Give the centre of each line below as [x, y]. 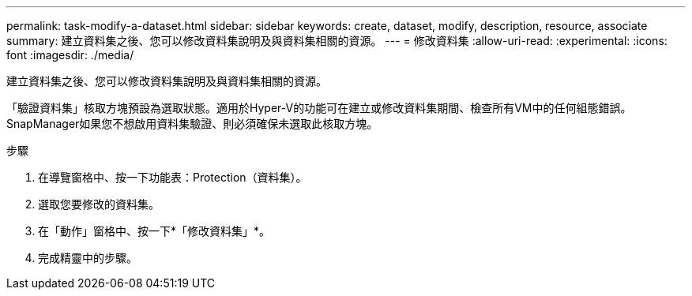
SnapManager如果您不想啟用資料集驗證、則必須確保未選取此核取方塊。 [192, 124]
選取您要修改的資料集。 [99, 204]
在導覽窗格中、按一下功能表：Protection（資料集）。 [173, 177]
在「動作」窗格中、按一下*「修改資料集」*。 [154, 231]
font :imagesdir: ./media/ [70, 55]
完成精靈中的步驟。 [88, 258]
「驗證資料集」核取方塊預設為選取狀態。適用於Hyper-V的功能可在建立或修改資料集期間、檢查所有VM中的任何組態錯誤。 [319, 108]
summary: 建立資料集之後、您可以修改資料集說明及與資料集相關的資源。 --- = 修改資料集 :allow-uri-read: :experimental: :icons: [337, 41]
